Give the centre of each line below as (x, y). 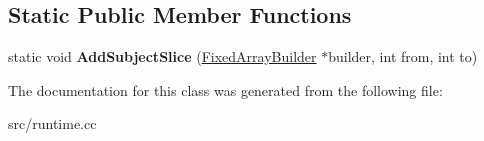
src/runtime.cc (52, 123)
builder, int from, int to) (403, 56)
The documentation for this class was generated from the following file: (225, 89)
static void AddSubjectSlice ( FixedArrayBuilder (162, 56)
